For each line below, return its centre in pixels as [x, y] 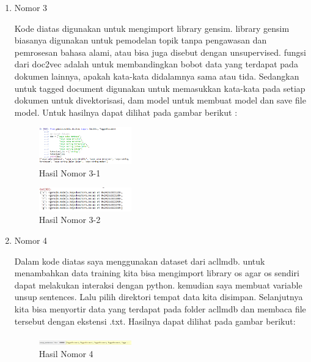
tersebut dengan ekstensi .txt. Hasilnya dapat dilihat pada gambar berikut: [155, 321]
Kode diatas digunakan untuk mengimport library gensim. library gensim [152, 28]
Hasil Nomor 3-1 [70, 172]
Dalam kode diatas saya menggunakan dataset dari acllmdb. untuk [140, 261]
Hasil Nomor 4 [66, 353]
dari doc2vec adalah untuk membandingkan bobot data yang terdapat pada [156, 64]
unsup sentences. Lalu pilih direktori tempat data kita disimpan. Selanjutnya [159, 297]
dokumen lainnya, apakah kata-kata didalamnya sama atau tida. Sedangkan [157, 76]
